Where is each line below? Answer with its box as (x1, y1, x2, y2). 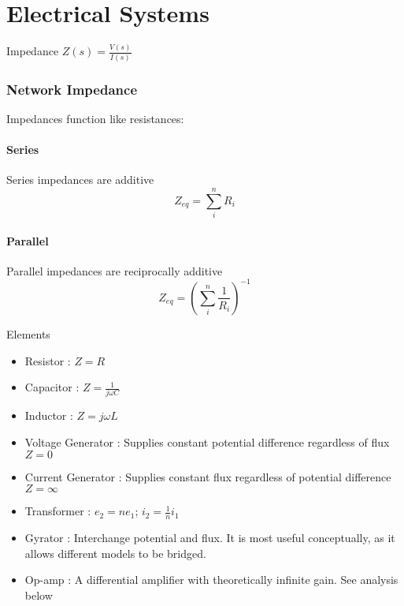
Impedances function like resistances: (6, 110, 184, 126)
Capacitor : (24, 379, 80, 395)
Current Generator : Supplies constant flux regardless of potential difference (24, 468, 391, 484)
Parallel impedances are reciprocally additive (6, 262, 223, 279)
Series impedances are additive (6, 171, 154, 188)
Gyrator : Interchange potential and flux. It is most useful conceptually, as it (24, 529, 395, 546)
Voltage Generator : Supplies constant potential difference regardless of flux (24, 434, 390, 451)
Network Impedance (6, 79, 137, 99)
